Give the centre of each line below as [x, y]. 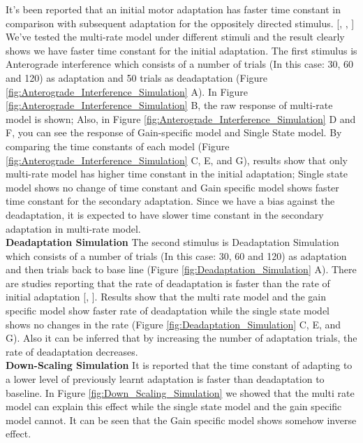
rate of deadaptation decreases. [72, 351]
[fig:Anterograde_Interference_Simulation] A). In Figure [127, 91]
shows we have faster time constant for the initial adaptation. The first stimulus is [181, 50]
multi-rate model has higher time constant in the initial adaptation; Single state [177, 174]
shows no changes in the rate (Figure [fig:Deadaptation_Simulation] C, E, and [173, 324]
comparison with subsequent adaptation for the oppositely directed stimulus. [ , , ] [180, 23]
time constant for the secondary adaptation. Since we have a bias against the [170, 201]
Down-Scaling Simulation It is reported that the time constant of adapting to [179, 365]
